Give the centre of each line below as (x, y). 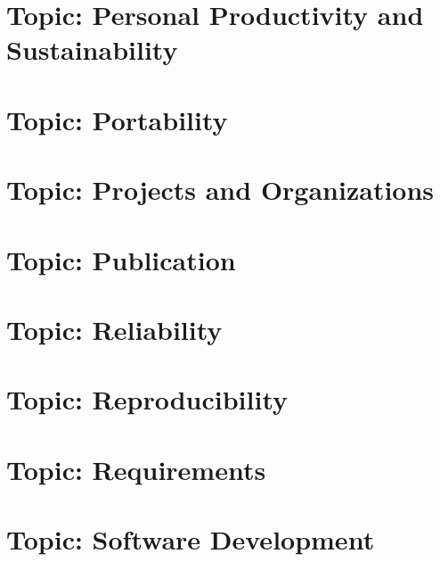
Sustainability (92, 50)
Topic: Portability (117, 119)
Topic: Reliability (114, 329)
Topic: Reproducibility (147, 399)
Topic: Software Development (191, 539)
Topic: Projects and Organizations (220, 190)
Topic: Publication (121, 259)
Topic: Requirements (136, 469)
